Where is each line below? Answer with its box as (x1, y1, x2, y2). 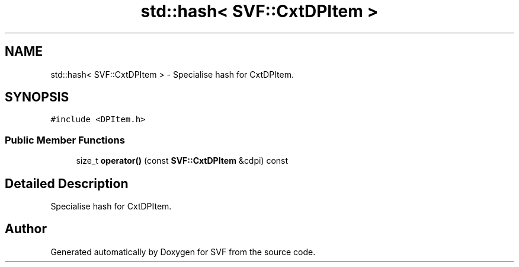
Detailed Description (5, 176, 129, 191)
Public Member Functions (5, 133, 125, 146)
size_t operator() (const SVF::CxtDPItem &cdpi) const (76, 155, 289, 166)
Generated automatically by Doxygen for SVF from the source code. (50, 246, 316, 257)
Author (5, 221, 47, 237)
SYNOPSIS (5, 90, 69, 105)
